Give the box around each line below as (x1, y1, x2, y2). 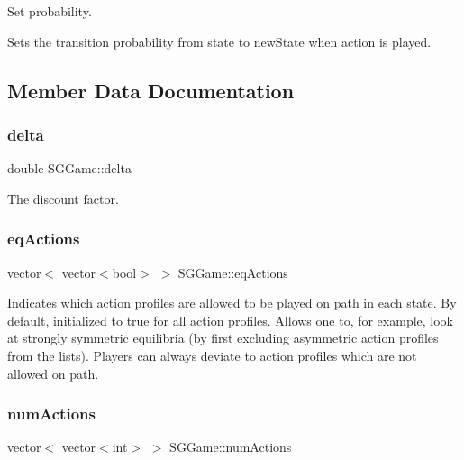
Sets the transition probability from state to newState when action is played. (7, 32, 432, 51)
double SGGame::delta (7, 159, 132, 178)
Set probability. (7, 2, 92, 20)
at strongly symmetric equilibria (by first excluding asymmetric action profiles (7, 328, 439, 347)
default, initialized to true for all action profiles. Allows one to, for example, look (7, 310, 454, 329)
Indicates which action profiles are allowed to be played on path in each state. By (7, 293, 457, 312)
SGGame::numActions (169, 437, 292, 456)
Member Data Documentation (7, 76, 295, 104)
